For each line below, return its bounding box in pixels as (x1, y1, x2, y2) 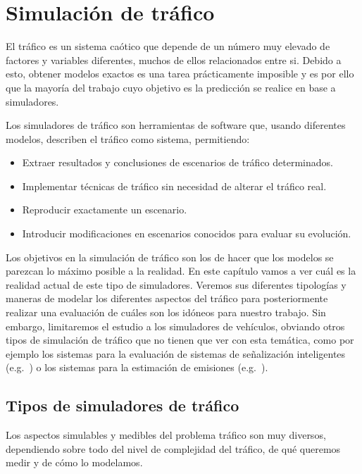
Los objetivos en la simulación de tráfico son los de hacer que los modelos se (6, 249, 334, 264)
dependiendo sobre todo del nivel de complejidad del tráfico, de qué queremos (6, 441, 341, 456)
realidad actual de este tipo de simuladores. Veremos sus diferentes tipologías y (6, 277, 347, 292)
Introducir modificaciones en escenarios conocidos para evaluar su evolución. (22, 226, 351, 241)
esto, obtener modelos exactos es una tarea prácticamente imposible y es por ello (6, 66, 354, 81)
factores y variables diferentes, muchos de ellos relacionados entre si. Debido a (6, 52, 342, 67)
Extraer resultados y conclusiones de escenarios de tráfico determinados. (22, 155, 333, 170)
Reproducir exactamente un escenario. (22, 202, 187, 217)
